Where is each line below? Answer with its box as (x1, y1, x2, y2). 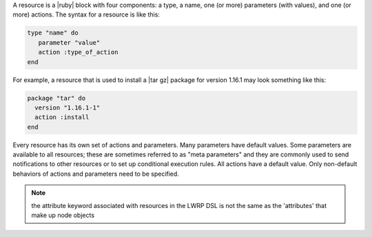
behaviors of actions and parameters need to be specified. (12, 169, 179, 178)
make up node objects (31, 211, 95, 220)
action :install (34, 114, 90, 121)
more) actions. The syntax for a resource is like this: (12, 10, 160, 19)
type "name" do (27, 29, 79, 37)
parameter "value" (38, 39, 101, 46)
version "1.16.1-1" (34, 103, 101, 112)
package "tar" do (27, 94, 86, 102)
